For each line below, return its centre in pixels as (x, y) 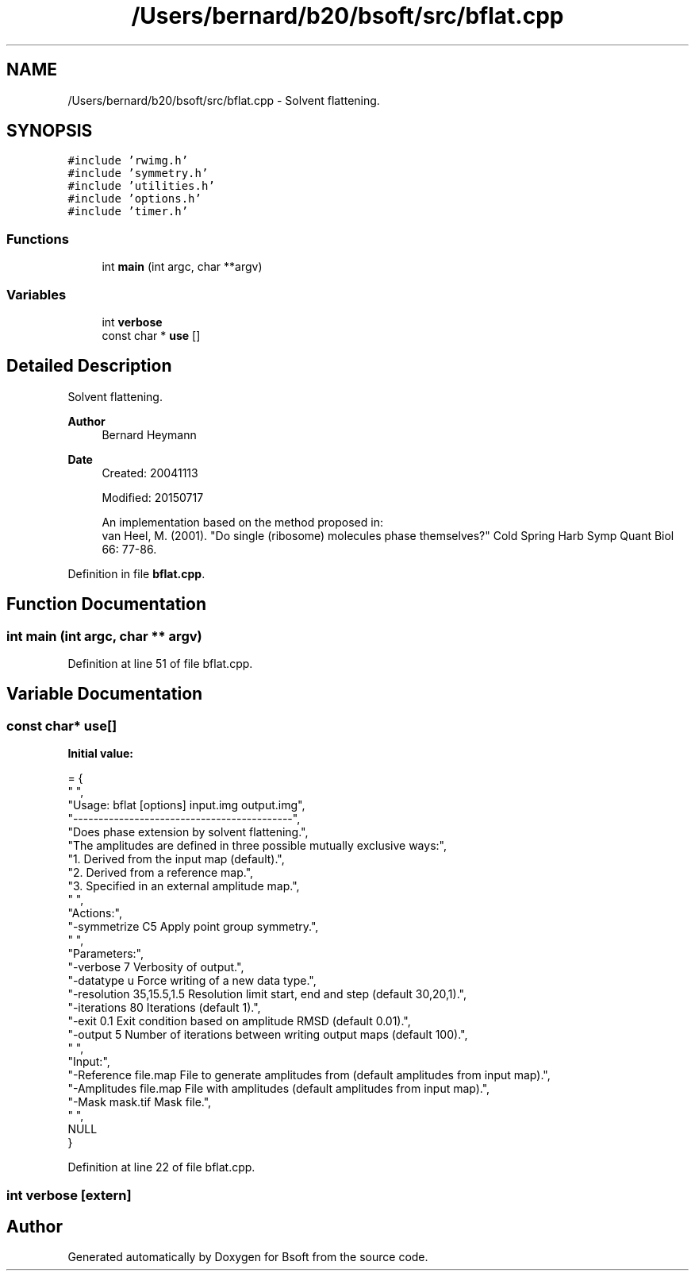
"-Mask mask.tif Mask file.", (140, 1102)
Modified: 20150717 (153, 497)
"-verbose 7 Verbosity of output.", (156, 967)
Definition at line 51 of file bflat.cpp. (160, 664)
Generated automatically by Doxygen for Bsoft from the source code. (248, 1257)
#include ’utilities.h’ (141, 186)
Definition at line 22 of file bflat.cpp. (161, 1167)
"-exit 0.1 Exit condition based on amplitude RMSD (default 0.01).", (239, 1021)
